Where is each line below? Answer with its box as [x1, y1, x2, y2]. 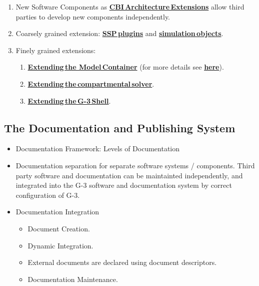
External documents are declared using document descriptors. [27, 257, 217, 267]
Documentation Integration [15, 206, 99, 217]
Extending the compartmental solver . [27, 78, 154, 89]
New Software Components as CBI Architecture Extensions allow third [15, 2, 244, 12]
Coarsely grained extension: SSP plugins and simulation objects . [15, 28, 223, 39]
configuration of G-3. [15, 189, 80, 200]
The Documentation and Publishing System [4, 120, 235, 135]
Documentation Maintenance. [27, 273, 118, 284]
